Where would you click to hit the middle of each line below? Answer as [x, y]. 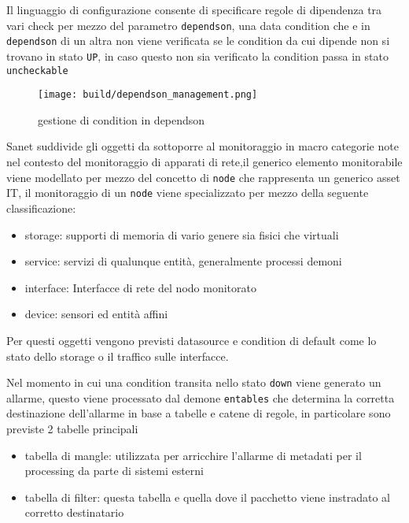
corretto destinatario [74, 512]
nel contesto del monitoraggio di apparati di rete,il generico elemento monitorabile [204, 162]
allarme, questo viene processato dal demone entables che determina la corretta [201, 397]
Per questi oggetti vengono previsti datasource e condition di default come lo [192, 340]
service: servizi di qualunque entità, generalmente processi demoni [183, 261]
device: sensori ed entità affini [96, 314]
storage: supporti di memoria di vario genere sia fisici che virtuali [182, 234]
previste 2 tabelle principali [72, 429]
